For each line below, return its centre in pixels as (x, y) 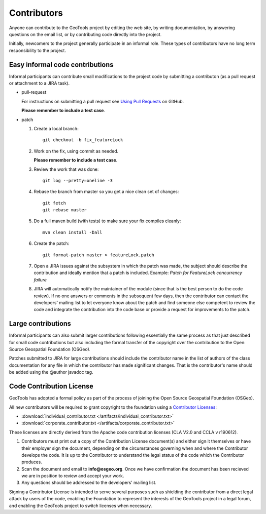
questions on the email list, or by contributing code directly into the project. (85, 34)
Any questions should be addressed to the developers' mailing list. (89, 483)
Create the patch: (51, 243)
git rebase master (65, 210)
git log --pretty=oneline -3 (78, 180)
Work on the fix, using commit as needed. (76, 151)
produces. (32, 462)
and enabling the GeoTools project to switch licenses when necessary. (81, 506)
